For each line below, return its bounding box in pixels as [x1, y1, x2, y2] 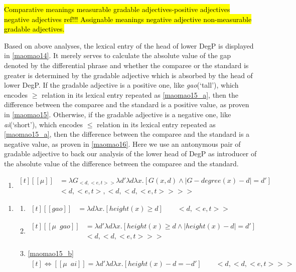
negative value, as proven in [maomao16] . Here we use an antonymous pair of [4, 138, 241, 149]
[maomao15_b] [28, 248, 74, 258]
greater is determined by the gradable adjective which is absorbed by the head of [4, 70, 253, 80]
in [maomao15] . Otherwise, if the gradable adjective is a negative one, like [4, 109, 231, 119]
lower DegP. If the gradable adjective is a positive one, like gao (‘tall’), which [4, 80, 239, 90]
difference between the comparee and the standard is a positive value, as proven [4, 99, 249, 110]
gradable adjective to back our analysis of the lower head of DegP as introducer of [4, 148, 257, 159]
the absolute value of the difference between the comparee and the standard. [4, 158, 239, 168]
